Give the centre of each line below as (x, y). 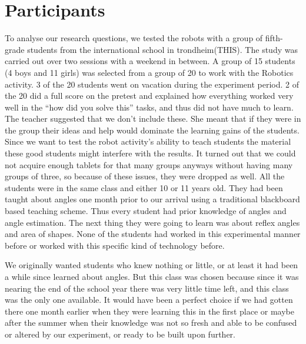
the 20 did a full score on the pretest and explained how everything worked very (149, 96)
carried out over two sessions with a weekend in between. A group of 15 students (150, 61)
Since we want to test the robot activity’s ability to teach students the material (148, 141)
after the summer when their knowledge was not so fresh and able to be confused (151, 323)
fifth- (274, 38)
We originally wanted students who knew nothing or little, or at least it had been (152, 265)
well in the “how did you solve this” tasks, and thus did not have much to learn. (149, 107)
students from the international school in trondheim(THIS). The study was (162, 49)
